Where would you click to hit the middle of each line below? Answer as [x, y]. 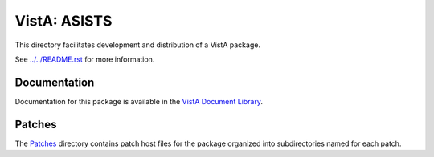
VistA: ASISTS [63, 21]
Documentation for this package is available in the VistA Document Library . [139, 101]
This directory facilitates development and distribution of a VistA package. [138, 45]
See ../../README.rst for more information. [85, 59]
